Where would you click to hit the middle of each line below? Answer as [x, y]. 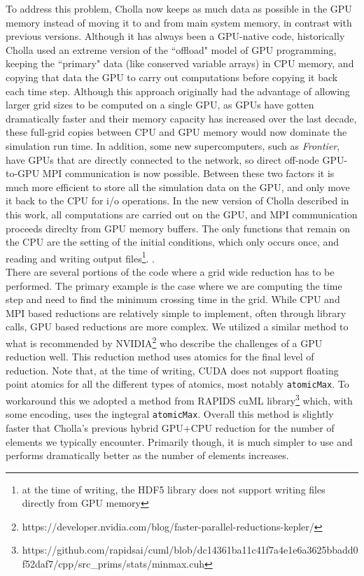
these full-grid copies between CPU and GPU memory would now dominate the [176, 132]
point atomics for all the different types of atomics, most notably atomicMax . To [177, 384]
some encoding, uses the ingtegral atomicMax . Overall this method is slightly [170, 414]
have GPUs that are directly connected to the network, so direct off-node [162, 159]
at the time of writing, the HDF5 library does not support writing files [174, 489]
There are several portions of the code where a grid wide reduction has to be [170, 271]
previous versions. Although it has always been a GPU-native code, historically [175, 36]
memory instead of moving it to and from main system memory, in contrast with [179, 22]
